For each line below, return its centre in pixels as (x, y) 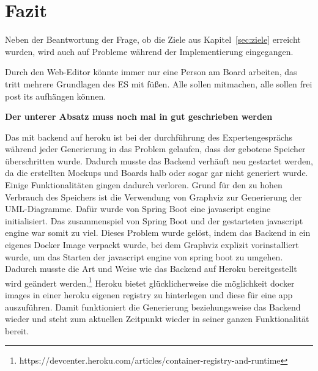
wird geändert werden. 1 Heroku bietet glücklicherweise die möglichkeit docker (150, 282)
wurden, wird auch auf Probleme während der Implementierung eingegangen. (149, 51)
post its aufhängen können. (56, 96)
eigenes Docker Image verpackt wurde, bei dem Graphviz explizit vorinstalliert (152, 245)
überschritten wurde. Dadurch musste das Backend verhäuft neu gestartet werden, (159, 160)
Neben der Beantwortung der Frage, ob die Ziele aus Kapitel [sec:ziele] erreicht (153, 39)
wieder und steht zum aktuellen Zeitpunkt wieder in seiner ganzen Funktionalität (157, 319)
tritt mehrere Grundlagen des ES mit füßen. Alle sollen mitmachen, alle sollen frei (159, 83)
